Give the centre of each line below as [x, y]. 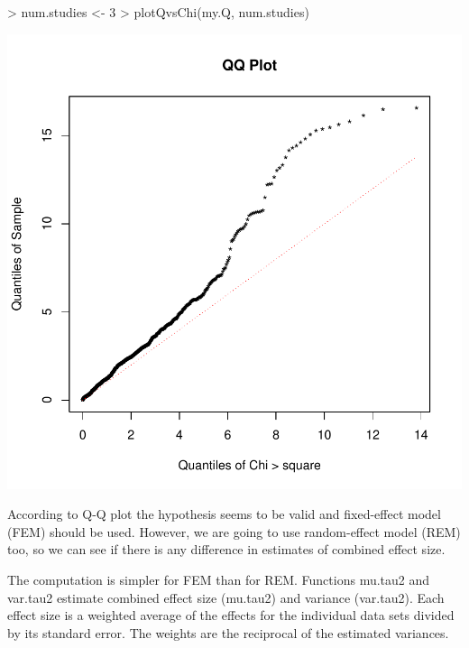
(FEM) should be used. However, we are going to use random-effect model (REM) [234, 531]
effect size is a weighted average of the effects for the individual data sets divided [231, 615]
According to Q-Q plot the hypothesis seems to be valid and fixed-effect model [224, 514]
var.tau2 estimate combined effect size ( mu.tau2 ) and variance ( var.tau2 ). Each [226, 597]
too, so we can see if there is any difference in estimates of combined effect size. [226, 549]
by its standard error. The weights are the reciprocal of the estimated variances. [228, 632]
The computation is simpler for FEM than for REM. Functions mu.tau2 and [219, 579]
